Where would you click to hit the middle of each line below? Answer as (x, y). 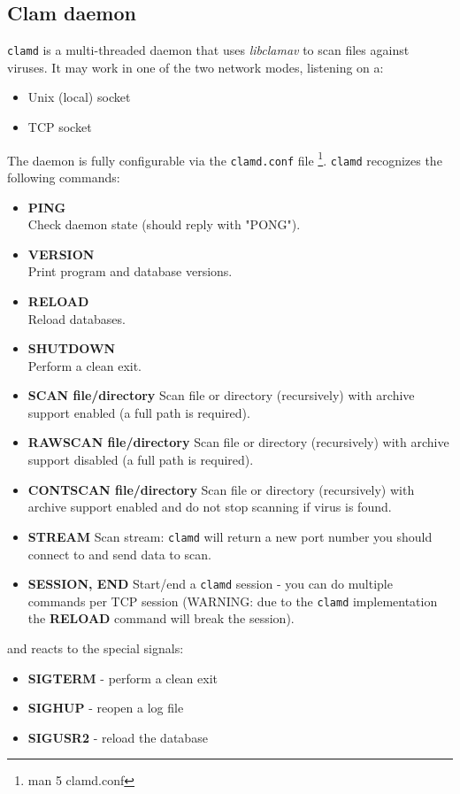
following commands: (64, 177)
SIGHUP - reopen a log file (106, 708)
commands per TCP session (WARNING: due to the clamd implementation (233, 601)
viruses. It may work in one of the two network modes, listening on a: (195, 67)
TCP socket (60, 127)
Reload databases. (77, 318)
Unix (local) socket (79, 97)
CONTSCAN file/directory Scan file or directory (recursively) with (221, 489)
